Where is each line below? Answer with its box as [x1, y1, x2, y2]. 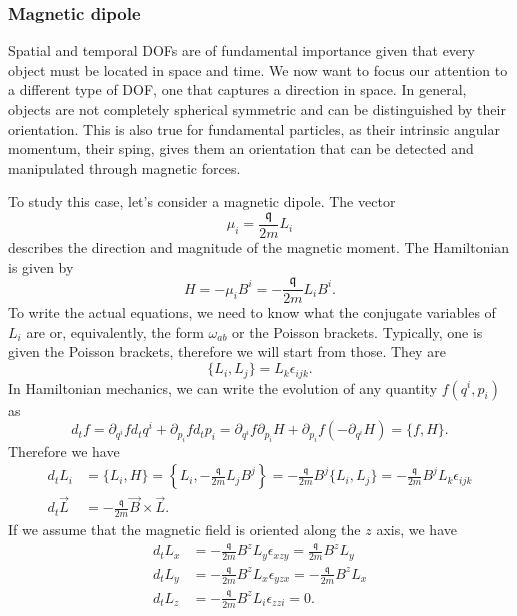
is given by [8, 256, 74, 277]
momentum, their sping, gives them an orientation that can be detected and [8, 138, 474, 159]
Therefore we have [8, 440, 120, 461]
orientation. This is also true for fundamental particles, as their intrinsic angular [8, 118, 500, 139]
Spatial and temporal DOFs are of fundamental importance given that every [8, 40, 475, 61]
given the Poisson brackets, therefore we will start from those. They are [8, 341, 446, 362]
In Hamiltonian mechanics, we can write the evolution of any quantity [8, 377, 438, 398]
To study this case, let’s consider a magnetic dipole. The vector [8, 191, 396, 212]
